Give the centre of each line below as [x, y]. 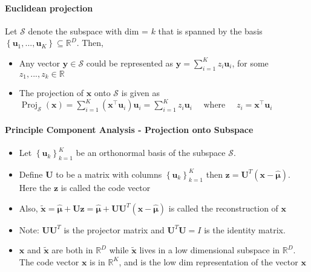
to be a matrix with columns [109, 174]
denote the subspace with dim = [88, 31]
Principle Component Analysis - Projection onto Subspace [129, 129]
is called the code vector [106, 187]
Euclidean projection [49, 8]
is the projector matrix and [114, 229]
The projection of [51, 93]
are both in [72, 250]
